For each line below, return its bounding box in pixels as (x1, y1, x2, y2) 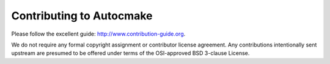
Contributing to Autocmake (11, 9, 153, 22)
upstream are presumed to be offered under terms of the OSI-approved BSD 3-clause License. (11, 50, 250, 57)
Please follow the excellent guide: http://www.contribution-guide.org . (11, 30, 186, 37)
